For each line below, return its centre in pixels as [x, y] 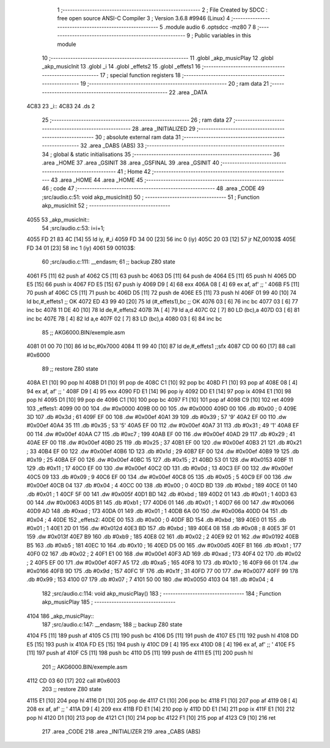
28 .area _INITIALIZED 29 [163, 128]
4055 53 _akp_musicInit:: [58, 220]
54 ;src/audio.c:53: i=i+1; [73, 228]
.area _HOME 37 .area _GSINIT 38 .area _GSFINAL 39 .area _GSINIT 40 [130, 163]
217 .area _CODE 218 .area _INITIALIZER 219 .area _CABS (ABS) [121, 731]
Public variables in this [223, 35]
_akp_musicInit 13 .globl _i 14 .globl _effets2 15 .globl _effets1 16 [121, 67]
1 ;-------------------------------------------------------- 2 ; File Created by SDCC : [163, 10]
